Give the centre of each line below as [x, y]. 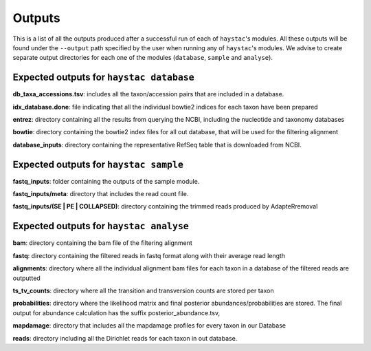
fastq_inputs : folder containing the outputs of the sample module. [106, 181]
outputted [26, 278]
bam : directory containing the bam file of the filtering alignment [102, 243]
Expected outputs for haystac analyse [101, 226]
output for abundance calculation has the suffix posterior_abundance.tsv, [116, 312]
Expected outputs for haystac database [104, 77]
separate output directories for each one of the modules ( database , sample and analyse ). [143, 58]
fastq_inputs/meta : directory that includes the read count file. [101, 194]
